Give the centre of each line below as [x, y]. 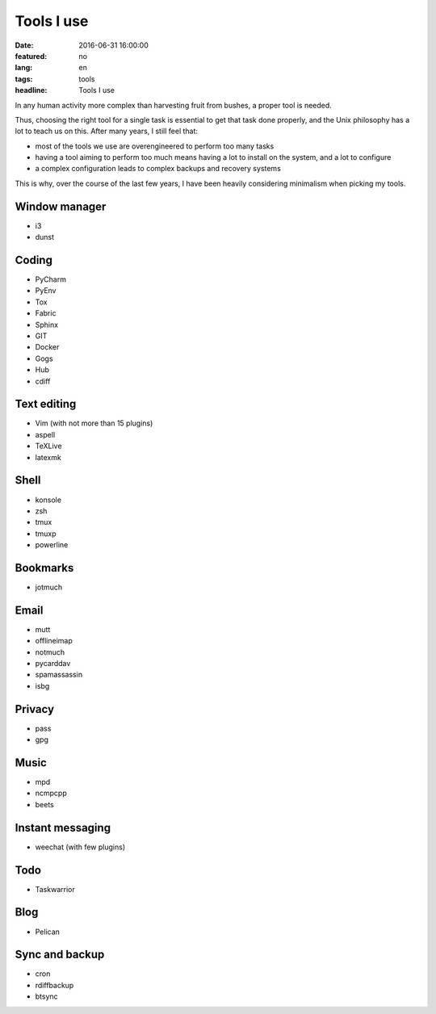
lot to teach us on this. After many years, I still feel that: [106, 131]
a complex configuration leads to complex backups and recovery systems [158, 169]
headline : [31, 90]
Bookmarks [44, 568]
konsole [48, 500]
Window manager [61, 206]
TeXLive [48, 446]
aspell [45, 434]
